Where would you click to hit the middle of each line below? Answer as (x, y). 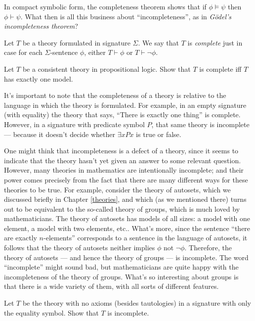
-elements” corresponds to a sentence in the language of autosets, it (146, 238)
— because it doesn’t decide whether (60, 134)
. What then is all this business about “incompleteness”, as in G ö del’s (126, 16)
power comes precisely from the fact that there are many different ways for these (126, 179)
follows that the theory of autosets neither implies (80, 248)
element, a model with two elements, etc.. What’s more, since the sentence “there (127, 228)
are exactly (21, 238)
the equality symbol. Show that (51, 312)
